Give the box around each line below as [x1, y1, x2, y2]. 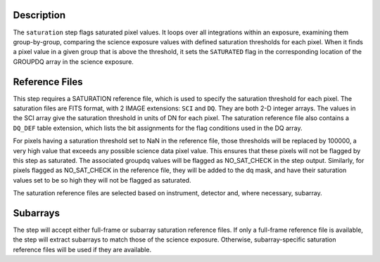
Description [13, 9, 66, 21]
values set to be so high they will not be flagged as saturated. [13, 176, 191, 184]
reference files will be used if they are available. [13, 245, 151, 254]
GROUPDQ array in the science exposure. [13, 57, 134, 66]
